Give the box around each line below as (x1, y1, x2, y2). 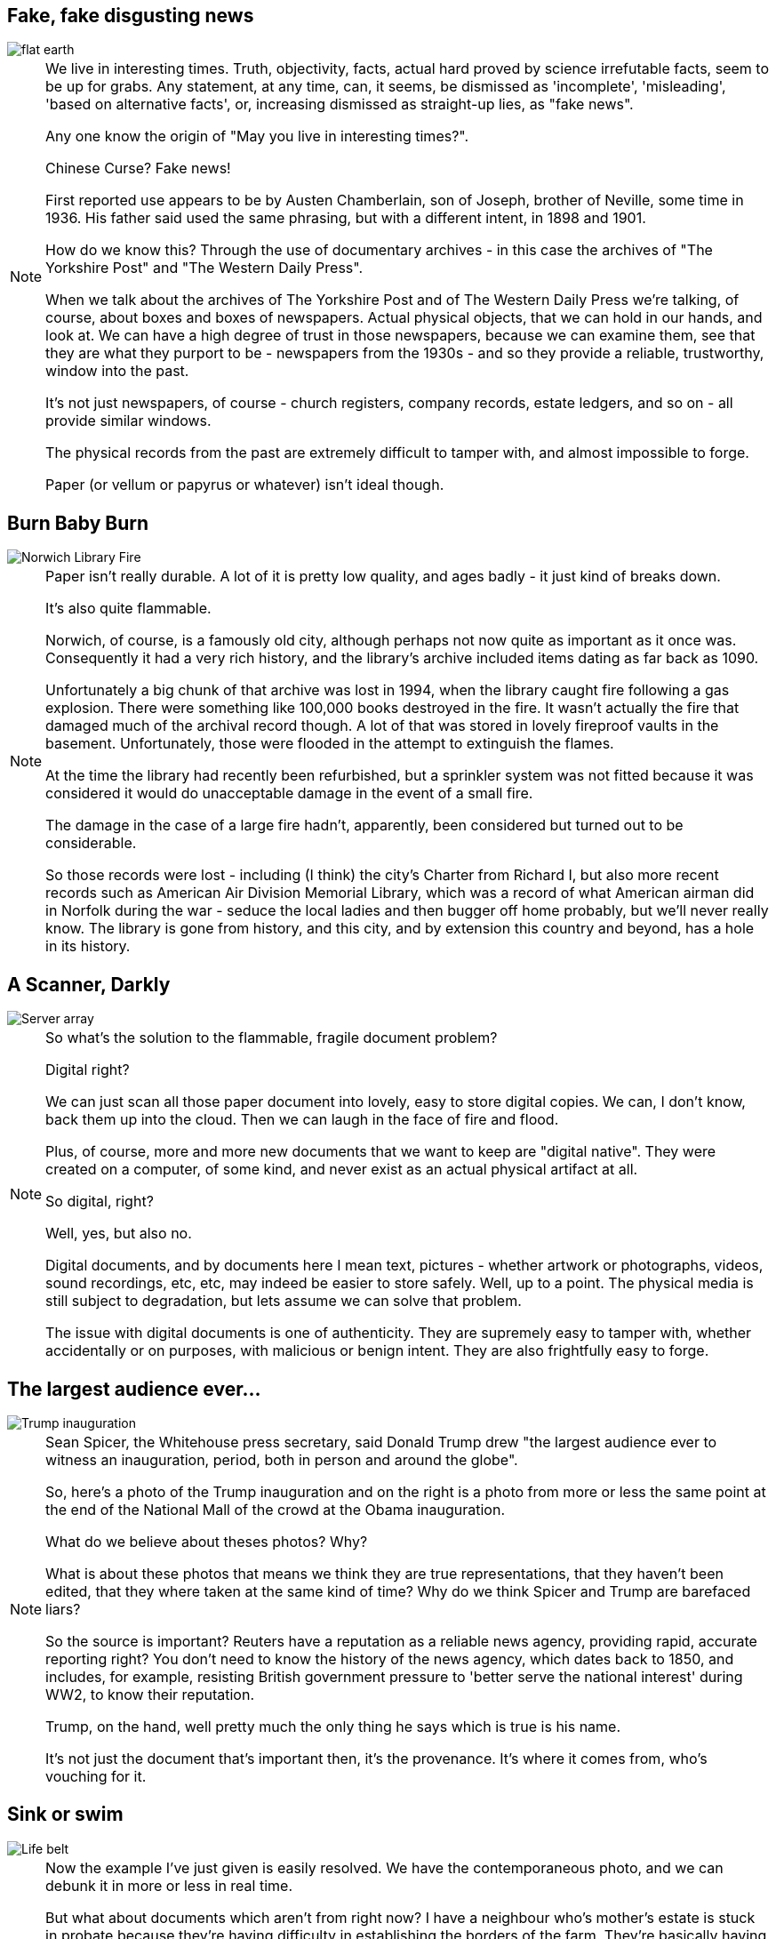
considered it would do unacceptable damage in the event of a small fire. (45, 784, 533, 803)
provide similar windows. (45, 412, 212, 430)
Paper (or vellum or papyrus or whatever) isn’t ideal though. (45, 476, 444, 494)
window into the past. (45, 362, 189, 381)
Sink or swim (7, 1803, 124, 1826)
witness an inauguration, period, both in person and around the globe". (45, 1450, 518, 1469)
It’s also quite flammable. (45, 599, 212, 618)
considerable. (45, 834, 137, 853)
